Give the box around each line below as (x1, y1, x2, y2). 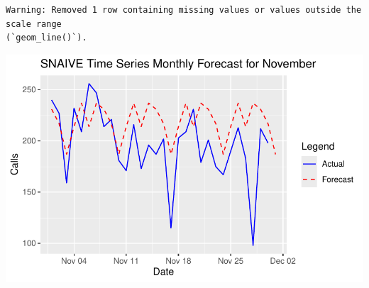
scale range (6, 18, 62, 29)
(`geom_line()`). (6, 33, 87, 43)
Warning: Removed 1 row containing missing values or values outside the (6, 5, 362, 15)
